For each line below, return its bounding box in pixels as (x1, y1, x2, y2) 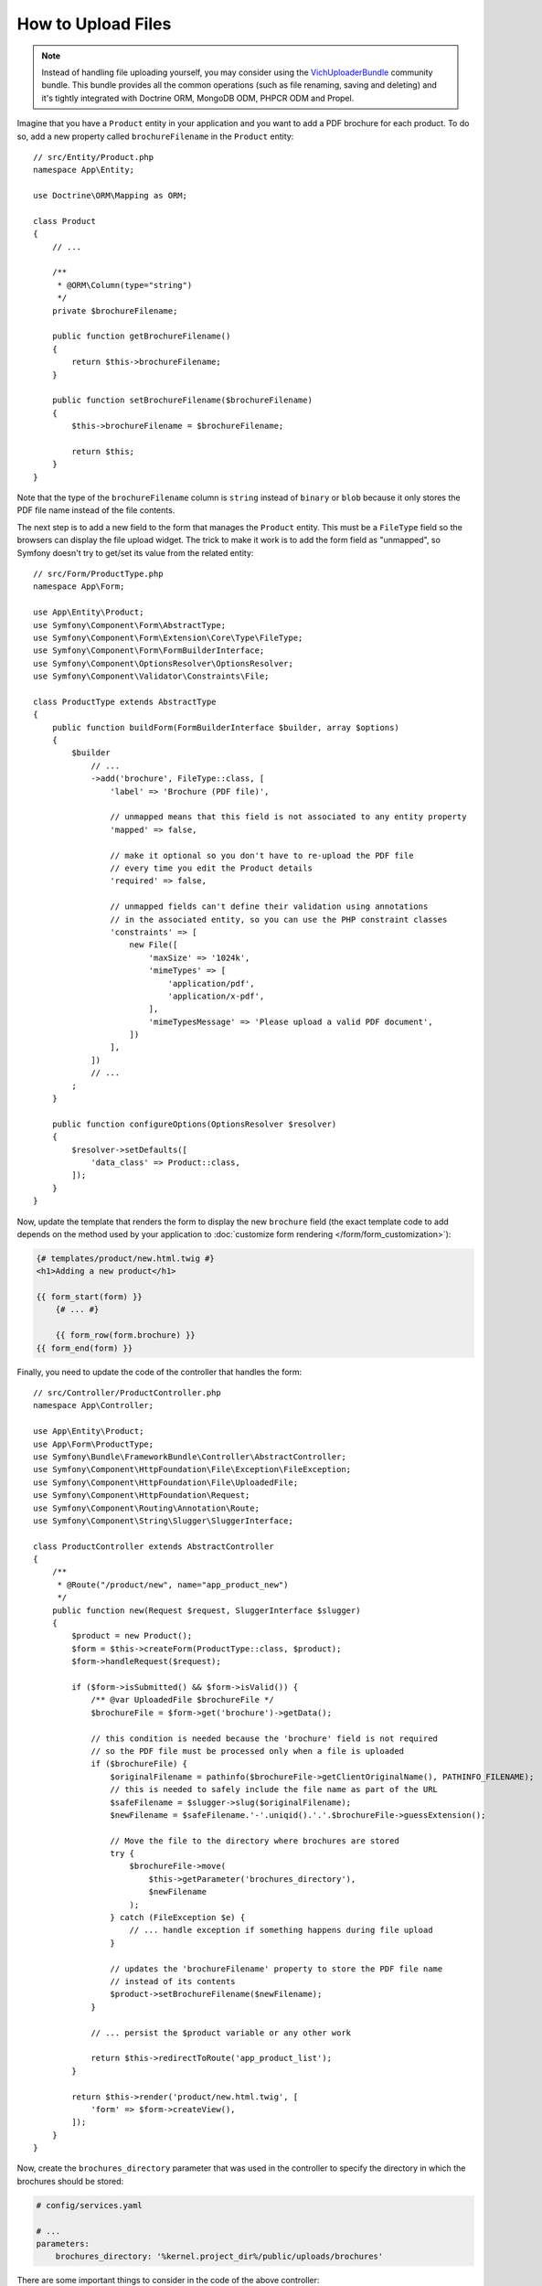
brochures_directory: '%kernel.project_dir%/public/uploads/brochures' (55, 2251, 384, 2262)
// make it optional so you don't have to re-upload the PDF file (110, 850, 414, 860)
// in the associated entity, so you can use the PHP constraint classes (110, 914, 448, 924)
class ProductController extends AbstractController (33, 1541, 274, 1552)
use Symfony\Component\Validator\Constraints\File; (33, 671, 270, 681)
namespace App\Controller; (33, 1400, 154, 1411)
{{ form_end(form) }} (36, 1342, 133, 1353)
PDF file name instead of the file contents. (16, 505, 175, 516)
